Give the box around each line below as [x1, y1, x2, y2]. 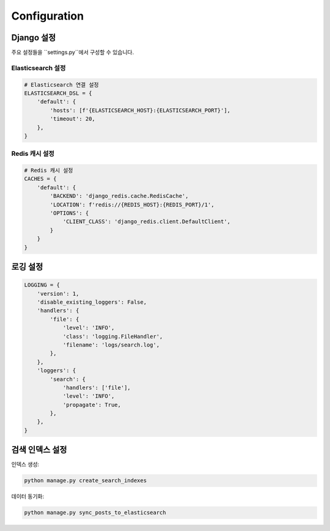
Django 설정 [11, 32, 56, 43]
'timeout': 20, [50, 115, 96, 122]
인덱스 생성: [11, 461, 40, 468]
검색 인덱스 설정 [11, 445, 67, 455]
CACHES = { [24, 175, 57, 183]
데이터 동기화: [11, 493, 45, 500]
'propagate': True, [62, 401, 122, 408]
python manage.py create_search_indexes [24, 477, 147, 484]
